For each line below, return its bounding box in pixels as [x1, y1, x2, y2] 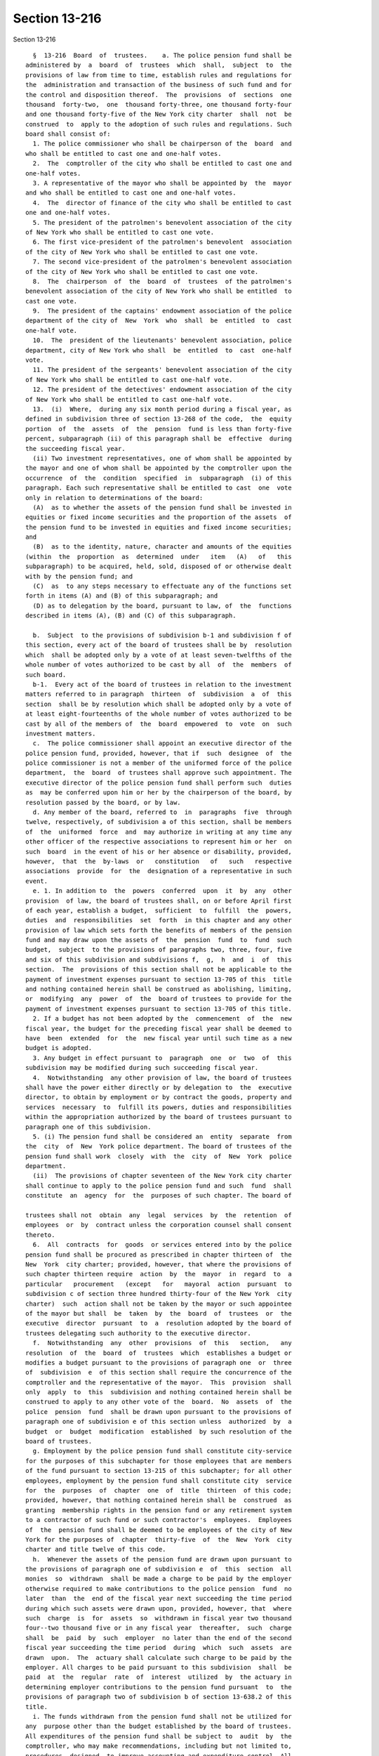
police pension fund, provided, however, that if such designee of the [25, 749, 292, 757]
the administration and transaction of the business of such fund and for [25, 81, 292, 89]
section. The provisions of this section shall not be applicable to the [25, 966, 292, 974]
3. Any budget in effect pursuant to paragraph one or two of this [32, 1054, 292, 1062]
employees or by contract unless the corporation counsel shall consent [25, 1221, 292, 1229]
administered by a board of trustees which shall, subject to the [25, 61, 292, 70]
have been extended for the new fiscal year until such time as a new [25, 1035, 292, 1042]
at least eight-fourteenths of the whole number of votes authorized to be [25, 710, 292, 718]
